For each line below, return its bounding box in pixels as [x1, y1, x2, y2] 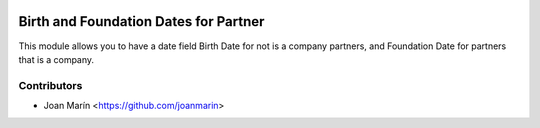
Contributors [18, 78, 83, 92]
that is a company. [18, 53, 95, 65]
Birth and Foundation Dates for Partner [18, 13, 265, 30]
